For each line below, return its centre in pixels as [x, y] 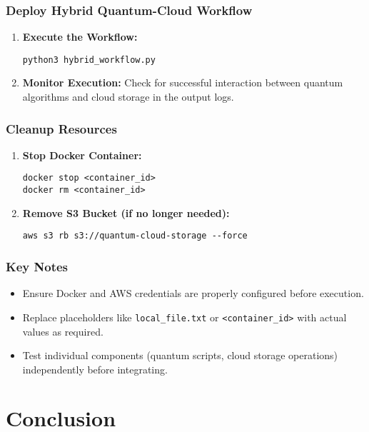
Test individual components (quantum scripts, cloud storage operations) [180, 355]
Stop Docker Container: [82, 155]
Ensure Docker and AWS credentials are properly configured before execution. [193, 293]
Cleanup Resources [61, 128]
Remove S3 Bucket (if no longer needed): [126, 212]
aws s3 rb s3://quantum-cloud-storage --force [135, 236]
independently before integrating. [95, 369]
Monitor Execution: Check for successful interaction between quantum [183, 82]
